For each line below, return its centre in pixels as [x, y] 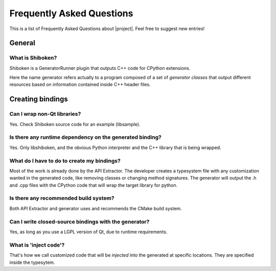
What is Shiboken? [33, 58]
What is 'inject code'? [37, 245]
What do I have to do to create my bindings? [65, 161]
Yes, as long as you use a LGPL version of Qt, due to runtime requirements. [88, 232]
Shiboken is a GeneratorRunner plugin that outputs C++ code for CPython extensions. [100, 68]
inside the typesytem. [32, 262]
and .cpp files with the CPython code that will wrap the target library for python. [94, 185]
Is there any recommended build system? [62, 198]
